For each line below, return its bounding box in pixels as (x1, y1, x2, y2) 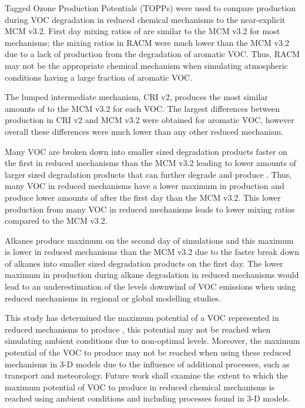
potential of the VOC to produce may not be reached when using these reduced (5, 346, 291, 359)
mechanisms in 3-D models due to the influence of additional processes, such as (5, 357, 290, 370)
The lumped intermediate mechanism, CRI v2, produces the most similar (5, 91, 268, 103)
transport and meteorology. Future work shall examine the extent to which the (5, 369, 288, 382)
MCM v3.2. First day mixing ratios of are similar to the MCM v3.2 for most (5, 25, 280, 37)
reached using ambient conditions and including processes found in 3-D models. (5, 392, 290, 404)
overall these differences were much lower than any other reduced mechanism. (5, 125, 284, 137)
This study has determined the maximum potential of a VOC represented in (5, 311, 279, 324)
